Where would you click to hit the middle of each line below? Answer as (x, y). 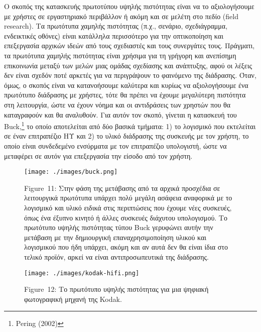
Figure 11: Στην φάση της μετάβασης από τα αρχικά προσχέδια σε (122, 188)
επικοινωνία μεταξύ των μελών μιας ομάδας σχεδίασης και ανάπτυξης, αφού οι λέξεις (128, 65)
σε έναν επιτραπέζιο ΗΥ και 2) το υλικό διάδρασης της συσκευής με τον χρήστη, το (126, 136)
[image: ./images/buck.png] (71, 172)
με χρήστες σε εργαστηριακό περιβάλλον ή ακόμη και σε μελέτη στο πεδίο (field (121, 16)
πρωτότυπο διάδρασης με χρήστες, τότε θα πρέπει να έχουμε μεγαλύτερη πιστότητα (125, 95)
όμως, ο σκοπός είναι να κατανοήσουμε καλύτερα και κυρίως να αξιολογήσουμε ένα (126, 85)
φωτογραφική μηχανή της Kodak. (73, 299)
